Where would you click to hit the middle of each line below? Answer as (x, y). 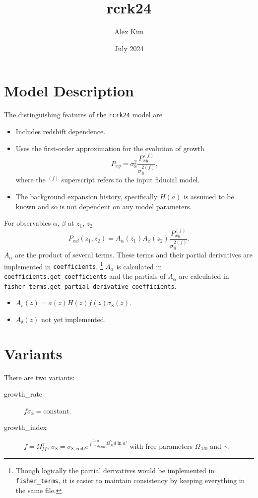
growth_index (26, 427)
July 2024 (129, 48)
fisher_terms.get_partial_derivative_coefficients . (90, 286)
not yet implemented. (74, 319)
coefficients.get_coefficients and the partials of (85, 276)
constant (56, 411)
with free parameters (161, 446)
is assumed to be (209, 197)
